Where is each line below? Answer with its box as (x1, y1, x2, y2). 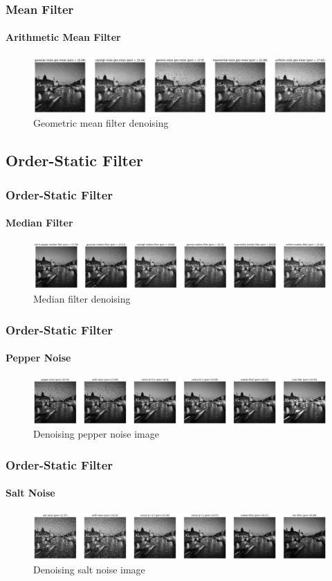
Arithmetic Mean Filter (6, 30, 121, 44)
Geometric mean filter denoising (33, 116, 169, 130)
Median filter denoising (33, 292, 131, 306)
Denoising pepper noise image (33, 427, 159, 441)
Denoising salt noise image (33, 562, 145, 576)
